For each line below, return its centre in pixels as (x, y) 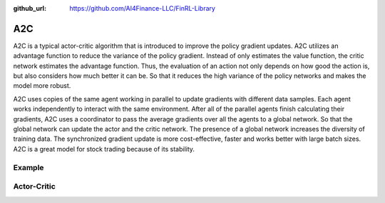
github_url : (30, 8)
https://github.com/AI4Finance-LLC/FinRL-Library (142, 8)
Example (29, 167)
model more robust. (42, 86)
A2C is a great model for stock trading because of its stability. (104, 149)
